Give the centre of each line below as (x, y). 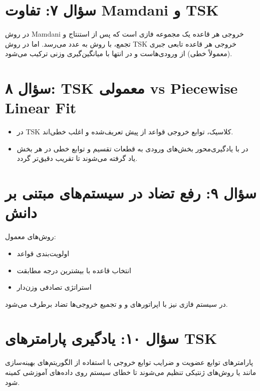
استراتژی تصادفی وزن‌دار (54, 287)
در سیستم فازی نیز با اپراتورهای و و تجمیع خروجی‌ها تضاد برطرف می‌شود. (116, 304)
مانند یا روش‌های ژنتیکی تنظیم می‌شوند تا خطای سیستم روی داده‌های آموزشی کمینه (131, 372)
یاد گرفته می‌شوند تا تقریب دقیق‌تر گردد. (77, 158)
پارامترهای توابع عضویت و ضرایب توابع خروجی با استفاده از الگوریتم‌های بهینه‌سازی (129, 362)
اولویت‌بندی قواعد (43, 253)
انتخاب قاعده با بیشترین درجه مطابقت (74, 270)
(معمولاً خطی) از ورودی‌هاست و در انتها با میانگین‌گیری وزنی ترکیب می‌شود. (119, 53)
